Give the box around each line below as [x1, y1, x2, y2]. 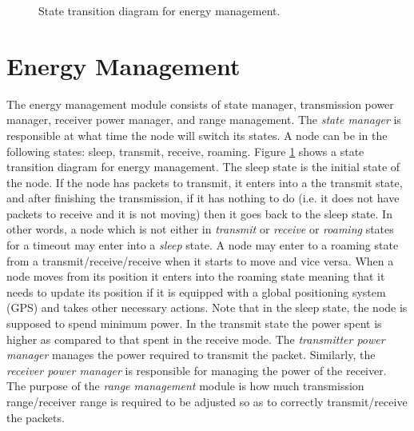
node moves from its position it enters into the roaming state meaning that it [6, 268, 385, 285]
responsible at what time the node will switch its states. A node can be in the [6, 126, 388, 143]
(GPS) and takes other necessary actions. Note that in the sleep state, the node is [6, 299, 408, 316]
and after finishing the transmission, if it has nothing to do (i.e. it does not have [6, 190, 400, 206]
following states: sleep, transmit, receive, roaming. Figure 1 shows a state [6, 142, 364, 159]
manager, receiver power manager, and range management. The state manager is [6, 111, 401, 128]
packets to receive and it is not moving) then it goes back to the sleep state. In [6, 205, 392, 221]
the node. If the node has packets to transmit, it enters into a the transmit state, [6, 174, 403, 190]
